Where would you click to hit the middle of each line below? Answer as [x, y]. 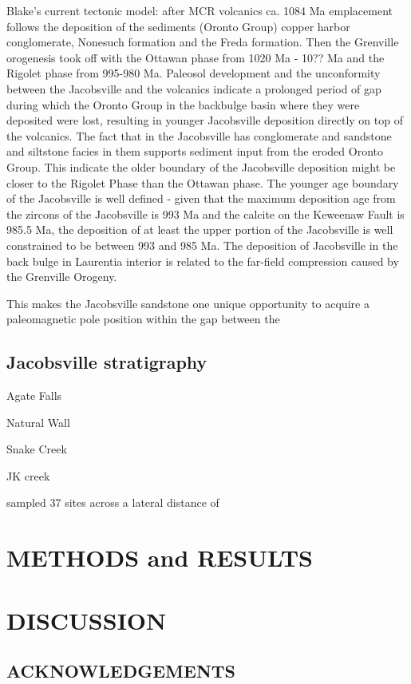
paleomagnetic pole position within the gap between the [143, 319]
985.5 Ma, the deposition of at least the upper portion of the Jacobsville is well [200, 229]
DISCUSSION [87, 620]
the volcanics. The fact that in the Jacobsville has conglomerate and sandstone [199, 135]
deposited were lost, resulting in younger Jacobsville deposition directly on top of [205, 120]
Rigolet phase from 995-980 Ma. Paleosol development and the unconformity [194, 73]
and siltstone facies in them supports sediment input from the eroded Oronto [195, 151]
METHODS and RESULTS [160, 557]
